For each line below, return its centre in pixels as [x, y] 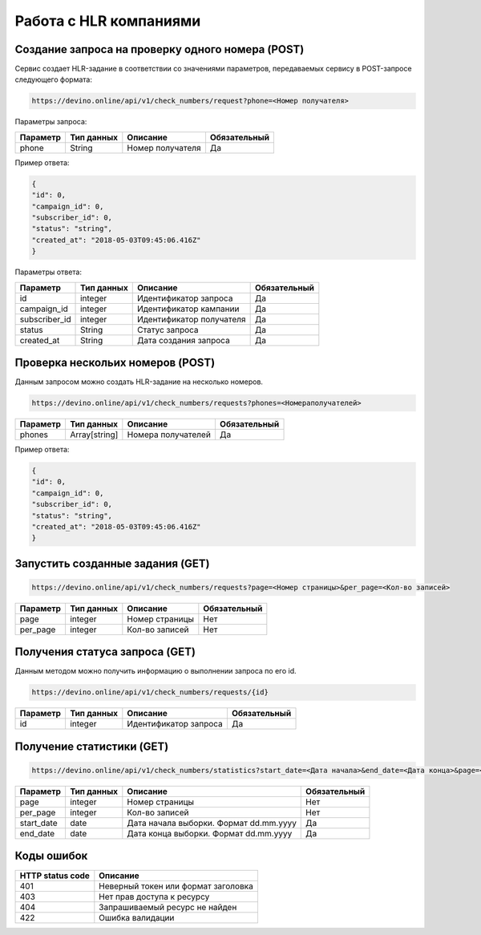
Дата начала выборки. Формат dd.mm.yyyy [212, 823]
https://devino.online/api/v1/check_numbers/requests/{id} [150, 692]
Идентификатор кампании [188, 309]
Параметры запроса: [51, 122]
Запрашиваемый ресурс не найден [168, 907]
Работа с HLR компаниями [108, 21]
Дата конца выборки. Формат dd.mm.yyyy [210, 833]
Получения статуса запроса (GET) [105, 652]
